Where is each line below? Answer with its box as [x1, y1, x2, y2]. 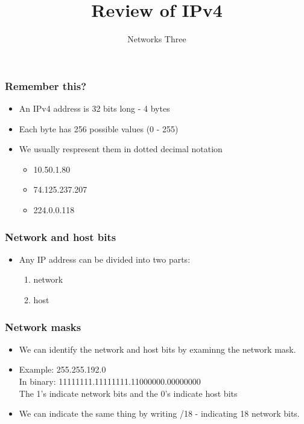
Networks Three [127, 33, 186, 45]
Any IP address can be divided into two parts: [19, 252, 191, 265]
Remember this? [5, 78, 87, 93]
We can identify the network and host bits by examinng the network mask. [19, 342, 296, 355]
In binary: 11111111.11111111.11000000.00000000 [19, 374, 201, 387]
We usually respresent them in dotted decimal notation [19, 143, 223, 155]
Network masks [5, 319, 81, 334]
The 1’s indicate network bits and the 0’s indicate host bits [19, 387, 238, 399]
